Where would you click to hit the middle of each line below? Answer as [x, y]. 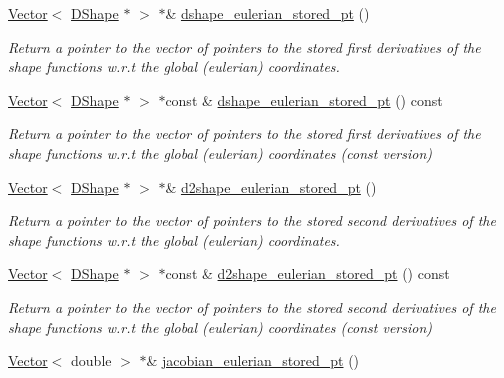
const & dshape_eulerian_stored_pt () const [304, 99]
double [91, 360]
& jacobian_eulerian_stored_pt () [253, 360]
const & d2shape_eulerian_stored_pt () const [307, 273]
